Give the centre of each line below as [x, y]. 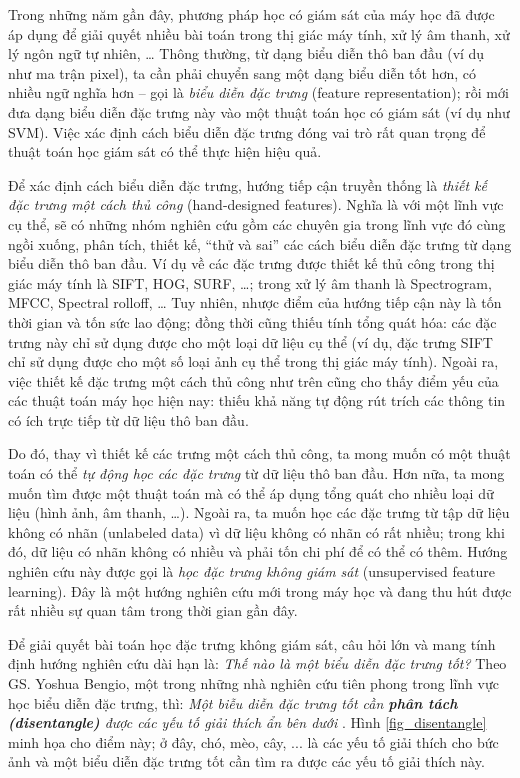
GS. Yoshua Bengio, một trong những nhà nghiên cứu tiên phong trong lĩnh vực [253, 683]
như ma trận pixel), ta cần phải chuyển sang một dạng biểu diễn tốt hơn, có [242, 72]
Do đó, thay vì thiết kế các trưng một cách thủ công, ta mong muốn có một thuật [259, 453]
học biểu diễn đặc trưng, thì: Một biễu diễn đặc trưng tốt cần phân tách [233, 702]
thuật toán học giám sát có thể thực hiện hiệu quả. [165, 151]
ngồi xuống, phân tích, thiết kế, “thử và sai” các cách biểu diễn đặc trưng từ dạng [260, 243]
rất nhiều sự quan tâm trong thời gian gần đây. [153, 610]
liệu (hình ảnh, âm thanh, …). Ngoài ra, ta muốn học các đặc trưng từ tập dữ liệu [259, 512]
